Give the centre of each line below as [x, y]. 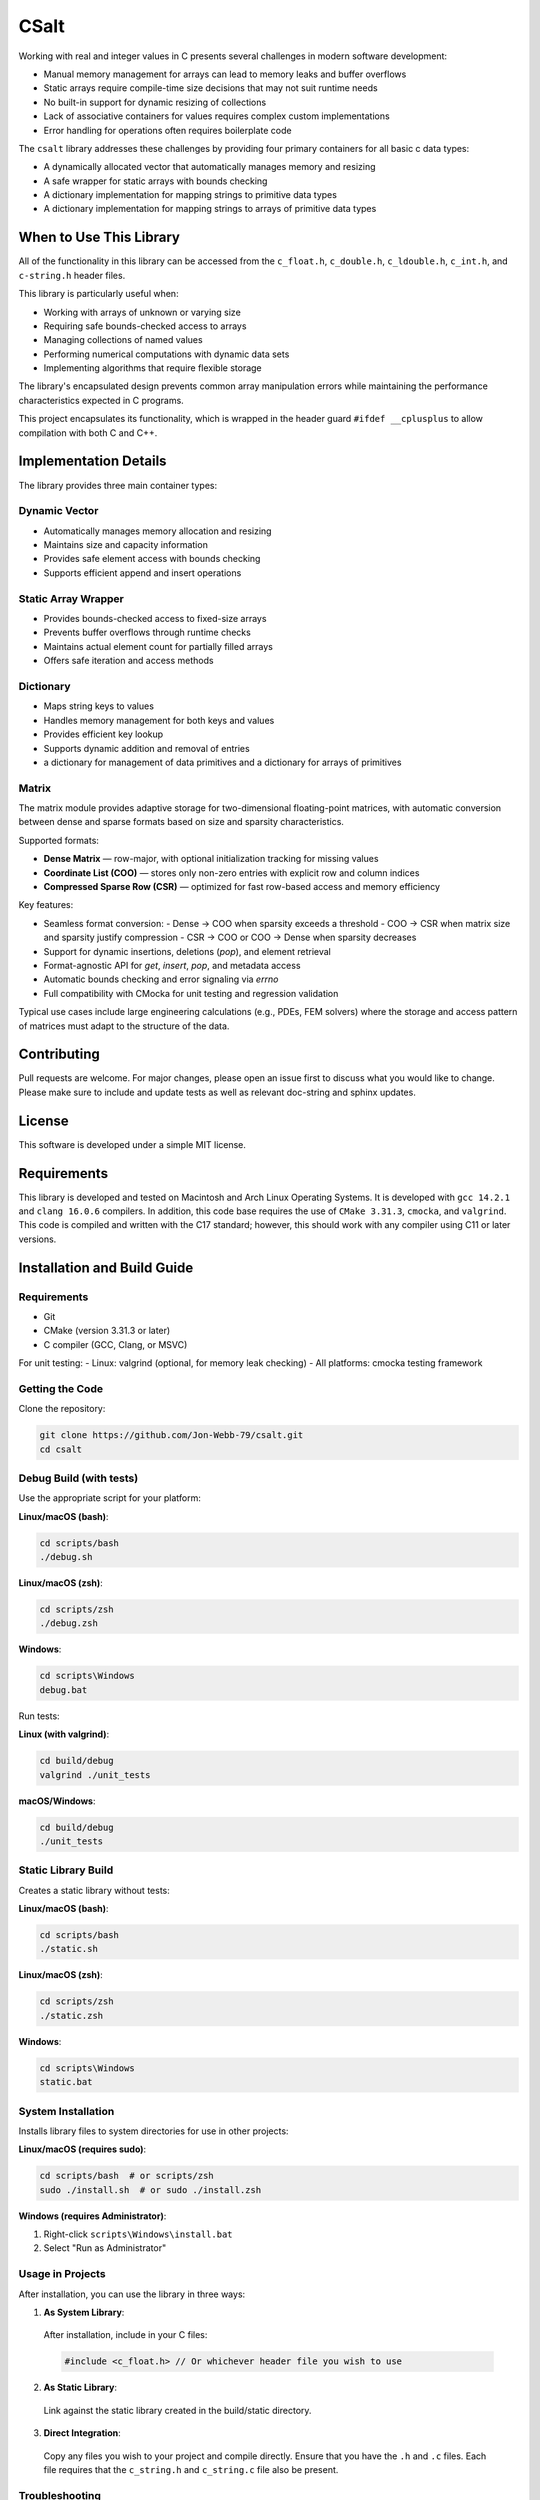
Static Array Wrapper [71, 598]
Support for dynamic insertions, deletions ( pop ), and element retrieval [187, 951]
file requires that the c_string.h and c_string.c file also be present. [191, 2469]
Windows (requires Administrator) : [92, 2216]
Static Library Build [66, 1870]
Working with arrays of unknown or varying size [142, 312]
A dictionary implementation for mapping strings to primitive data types [190, 195]
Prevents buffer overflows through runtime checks [147, 632]
